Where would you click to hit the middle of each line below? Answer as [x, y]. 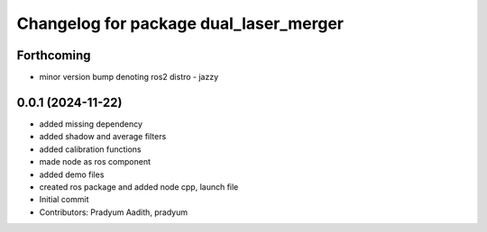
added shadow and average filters [103, 137]
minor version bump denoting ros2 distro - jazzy [129, 77]
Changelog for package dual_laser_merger [180, 23]
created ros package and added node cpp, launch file [139, 187]
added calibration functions [90, 149]
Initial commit [64, 200]
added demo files [72, 174]
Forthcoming [54, 55]
